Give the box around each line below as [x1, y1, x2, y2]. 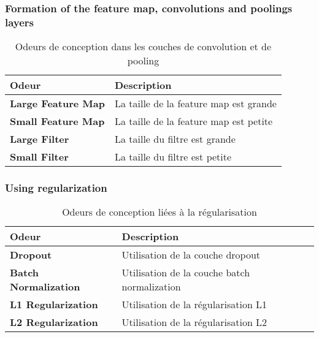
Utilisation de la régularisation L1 [121, 297, 267, 312]
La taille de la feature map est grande [114, 96, 277, 111]
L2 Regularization [10, 315, 98, 330]
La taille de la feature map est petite [114, 114, 273, 129]
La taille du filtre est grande [114, 132, 236, 146]
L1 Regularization [10, 297, 98, 312]
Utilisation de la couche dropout [121, 248, 261, 262]
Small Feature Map [10, 114, 105, 129]
